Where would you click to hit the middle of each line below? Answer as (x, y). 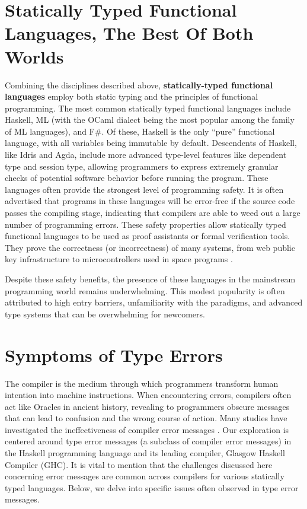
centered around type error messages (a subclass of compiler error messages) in (148, 441)
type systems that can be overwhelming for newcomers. (105, 314)
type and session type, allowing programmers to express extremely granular (142, 166)
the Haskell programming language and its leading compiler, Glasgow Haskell (145, 453)
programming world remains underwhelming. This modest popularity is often (145, 290)
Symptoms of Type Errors (114, 354)
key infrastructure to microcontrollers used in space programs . (119, 259)
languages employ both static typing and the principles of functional (132, 96)
